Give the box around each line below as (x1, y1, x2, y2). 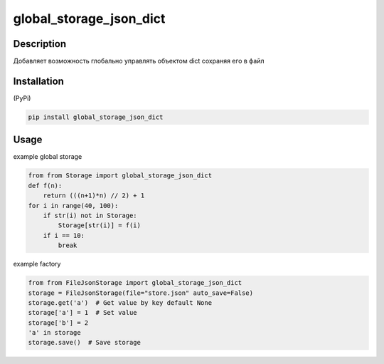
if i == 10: (43, 232, 85, 239)
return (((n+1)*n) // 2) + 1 (43, 192, 145, 199)
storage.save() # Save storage (28, 338, 142, 347)
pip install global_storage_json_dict (28, 113, 164, 121)
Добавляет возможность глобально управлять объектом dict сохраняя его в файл (13, 57, 265, 66)
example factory (13, 260, 61, 269)
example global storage (13, 152, 82, 161)
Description (13, 38, 67, 50)
